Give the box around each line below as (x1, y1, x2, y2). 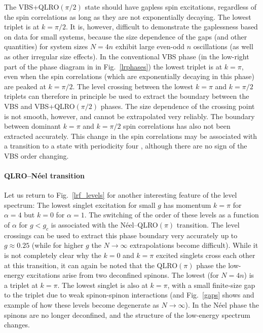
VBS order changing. (4, 150, 69, 161)
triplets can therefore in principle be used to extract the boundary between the (4, 91, 249, 101)
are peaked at (4, 81, 46, 91)
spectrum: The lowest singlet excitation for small (4, 199, 156, 210)
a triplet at (4, 279, 38, 290)
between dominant (4, 121, 61, 131)
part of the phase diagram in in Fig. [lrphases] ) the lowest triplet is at (4, 61, 222, 71)
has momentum (163, 199, 211, 210)
